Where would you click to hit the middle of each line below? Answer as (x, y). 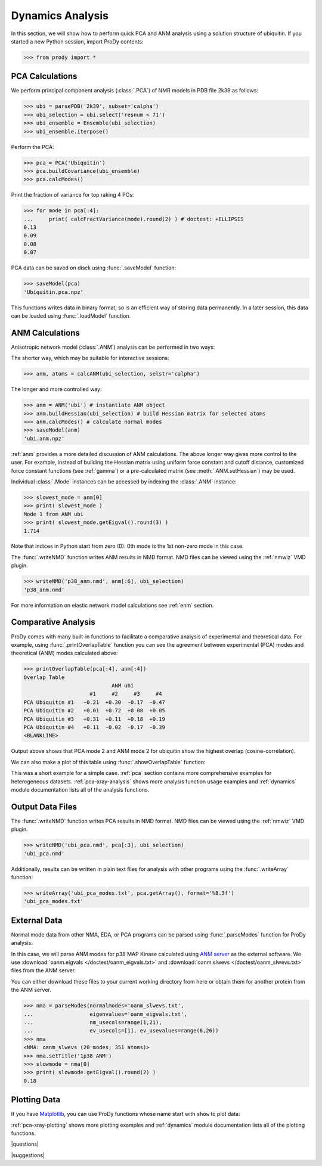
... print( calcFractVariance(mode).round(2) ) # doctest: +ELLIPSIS (134, 219)
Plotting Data (36, 1100)
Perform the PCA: (32, 147)
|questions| (25, 1144)
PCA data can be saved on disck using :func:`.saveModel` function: (94, 268)
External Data (37, 920)
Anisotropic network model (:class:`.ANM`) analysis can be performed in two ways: (113, 347)
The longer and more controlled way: (57, 389)
